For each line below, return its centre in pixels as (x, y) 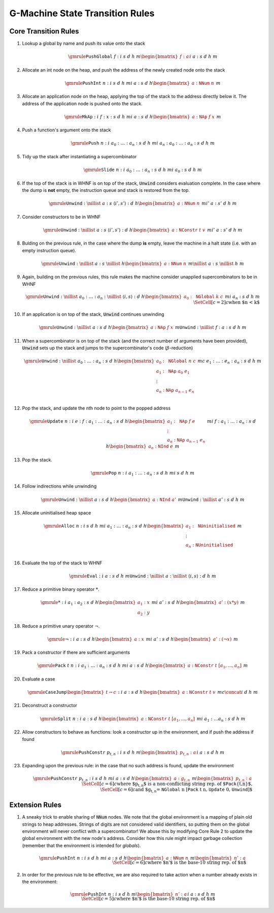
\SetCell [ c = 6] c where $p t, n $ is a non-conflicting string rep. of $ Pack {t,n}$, (167, 785)
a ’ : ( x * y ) (228, 602)
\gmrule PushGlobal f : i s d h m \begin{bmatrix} (123, 57)
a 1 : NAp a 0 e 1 (173, 372)
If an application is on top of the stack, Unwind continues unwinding (93, 314)
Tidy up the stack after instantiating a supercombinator (79, 156)
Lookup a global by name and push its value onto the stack (84, 44)
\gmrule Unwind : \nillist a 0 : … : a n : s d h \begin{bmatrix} (89, 362)
